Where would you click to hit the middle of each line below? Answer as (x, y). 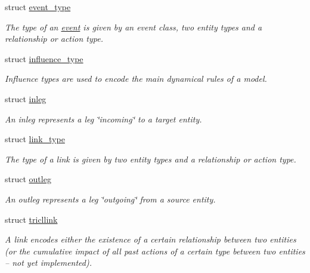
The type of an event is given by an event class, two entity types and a (134, 27)
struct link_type (35, 139)
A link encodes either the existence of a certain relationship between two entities (151, 239)
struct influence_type (44, 58)
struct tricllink (31, 219)
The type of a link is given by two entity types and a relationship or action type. (151, 159)
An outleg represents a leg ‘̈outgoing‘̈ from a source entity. (110, 199)
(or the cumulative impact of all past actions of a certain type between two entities (155, 251)
